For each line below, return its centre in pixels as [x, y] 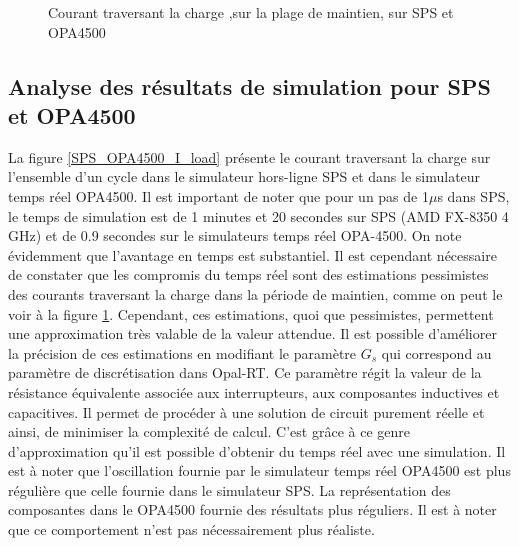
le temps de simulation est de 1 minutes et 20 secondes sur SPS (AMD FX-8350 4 [258, 215]
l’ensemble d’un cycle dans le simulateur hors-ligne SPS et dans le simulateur [244, 176]
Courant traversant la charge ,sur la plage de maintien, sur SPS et [251, 12]
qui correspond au [436, 352]
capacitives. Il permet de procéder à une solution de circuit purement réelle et [246, 411]
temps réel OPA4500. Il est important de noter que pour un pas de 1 [218, 195]
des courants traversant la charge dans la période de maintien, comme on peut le [255, 293]
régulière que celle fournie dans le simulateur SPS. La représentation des [229, 489]
